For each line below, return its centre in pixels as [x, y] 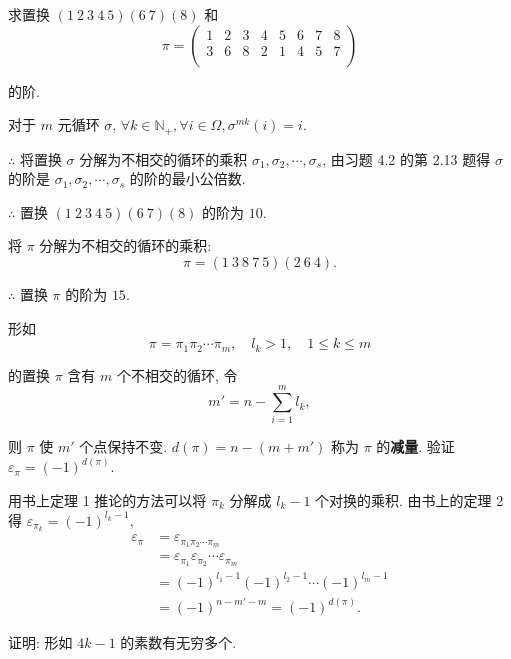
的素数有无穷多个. [178, 642]
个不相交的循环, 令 [177, 374]
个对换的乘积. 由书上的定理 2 [409, 500]
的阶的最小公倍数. [187, 178]
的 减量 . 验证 [415, 446]
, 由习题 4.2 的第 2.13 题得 [406, 158]
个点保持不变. [123, 446]
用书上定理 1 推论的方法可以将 [107, 500]
